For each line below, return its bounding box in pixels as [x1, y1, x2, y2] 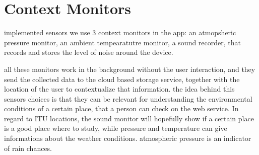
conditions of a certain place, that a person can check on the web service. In [4, 103, 239, 114]
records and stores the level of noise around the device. [4, 47, 173, 57]
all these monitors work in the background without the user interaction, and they [4, 63, 255, 74]
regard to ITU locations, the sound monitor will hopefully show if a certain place [4, 113, 254, 123]
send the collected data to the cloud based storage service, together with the [4, 73, 240, 84]
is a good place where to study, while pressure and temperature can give [4, 123, 227, 133]
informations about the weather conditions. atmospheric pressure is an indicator [4, 133, 251, 143]
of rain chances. [4, 142, 52, 153]
